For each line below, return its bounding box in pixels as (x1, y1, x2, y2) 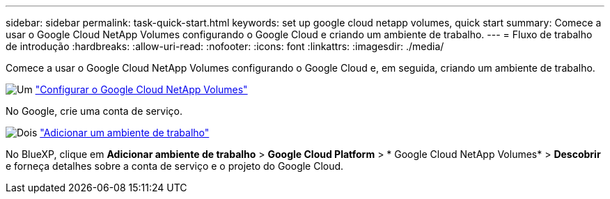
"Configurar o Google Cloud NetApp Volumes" (35, 83, 248, 95)
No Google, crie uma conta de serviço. (6, 105, 182, 117)
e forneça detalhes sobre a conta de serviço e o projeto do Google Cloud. (6, 160, 344, 172)
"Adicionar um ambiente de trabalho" (40, 127, 210, 138)
